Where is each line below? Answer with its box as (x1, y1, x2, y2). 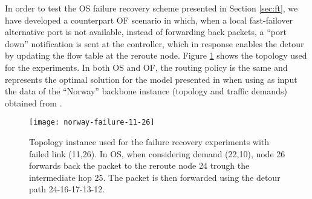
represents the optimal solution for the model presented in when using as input (5, 73, 297, 85)
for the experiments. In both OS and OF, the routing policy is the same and (5, 60, 288, 73)
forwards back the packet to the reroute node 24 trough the (29, 159, 250, 172)
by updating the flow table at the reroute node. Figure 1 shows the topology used (5, 49, 307, 62)
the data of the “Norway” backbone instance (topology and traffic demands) (5, 85, 287, 97)
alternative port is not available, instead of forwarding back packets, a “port (5, 25, 287, 38)
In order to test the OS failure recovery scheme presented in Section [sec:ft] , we (5, 2, 298, 14)
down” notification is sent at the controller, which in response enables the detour (5, 37, 304, 50)
